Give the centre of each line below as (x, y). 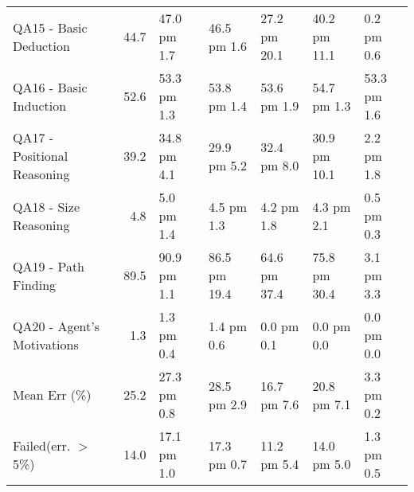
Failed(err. (42, 445)
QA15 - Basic (50, 27)
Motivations (46, 344)
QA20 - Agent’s (56, 326)
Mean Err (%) (52, 394)
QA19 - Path (49, 266)
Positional (41, 156)
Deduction (41, 45)
